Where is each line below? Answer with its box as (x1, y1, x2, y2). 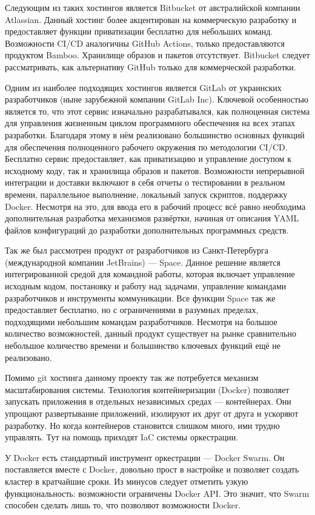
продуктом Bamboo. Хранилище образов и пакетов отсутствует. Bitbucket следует (5, 49, 310, 61)
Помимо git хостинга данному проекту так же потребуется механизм (5, 371, 259, 384)
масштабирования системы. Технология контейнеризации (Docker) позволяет (5, 383, 290, 396)
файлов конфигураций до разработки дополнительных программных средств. (5, 223, 289, 236)
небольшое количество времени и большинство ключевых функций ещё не (5, 339, 280, 352)
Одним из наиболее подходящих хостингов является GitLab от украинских (5, 81, 282, 93)
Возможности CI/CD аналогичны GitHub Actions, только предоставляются (5, 36, 285, 49)
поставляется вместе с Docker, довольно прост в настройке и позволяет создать (5, 463, 299, 476)
